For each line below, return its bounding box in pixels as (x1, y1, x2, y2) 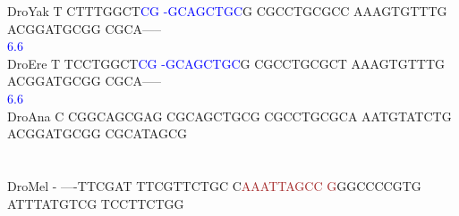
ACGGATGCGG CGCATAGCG (7, 124, 188, 143)
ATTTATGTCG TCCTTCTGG (7, 194, 184, 212)
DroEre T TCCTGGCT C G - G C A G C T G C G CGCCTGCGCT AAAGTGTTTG (7, 54, 446, 72)
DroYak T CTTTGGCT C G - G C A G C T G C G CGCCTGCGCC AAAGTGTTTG (7, 2, 447, 20)
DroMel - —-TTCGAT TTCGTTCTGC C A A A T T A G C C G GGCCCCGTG (7, 176, 421, 195)
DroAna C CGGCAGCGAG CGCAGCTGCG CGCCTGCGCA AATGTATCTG (7, 106, 452, 125)
